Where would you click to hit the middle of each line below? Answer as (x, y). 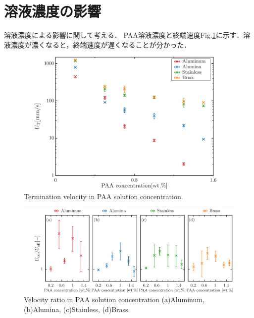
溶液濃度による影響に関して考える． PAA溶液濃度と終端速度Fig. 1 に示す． (124, 35)
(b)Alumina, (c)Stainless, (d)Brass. (77, 309)
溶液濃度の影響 (53, 11)
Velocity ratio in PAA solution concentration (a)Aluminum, (114, 299)
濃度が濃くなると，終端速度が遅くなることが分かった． (101, 44)
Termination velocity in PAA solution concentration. (103, 196)
